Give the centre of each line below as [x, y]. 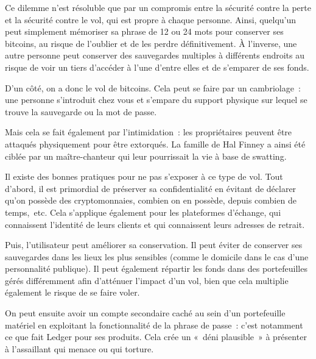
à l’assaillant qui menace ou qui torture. [79, 348]
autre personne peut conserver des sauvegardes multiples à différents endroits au [155, 55]
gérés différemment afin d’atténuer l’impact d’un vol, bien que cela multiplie [147, 280]
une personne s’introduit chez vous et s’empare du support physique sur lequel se [156, 100]
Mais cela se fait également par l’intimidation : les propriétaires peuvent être [149, 132]
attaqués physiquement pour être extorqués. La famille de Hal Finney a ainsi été [155, 144]
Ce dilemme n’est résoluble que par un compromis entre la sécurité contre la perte [158, 7]
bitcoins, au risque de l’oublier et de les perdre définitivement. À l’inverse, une [151, 43]
